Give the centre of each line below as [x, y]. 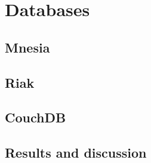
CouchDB [36, 117]
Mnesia [27, 47]
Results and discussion [76, 153]
